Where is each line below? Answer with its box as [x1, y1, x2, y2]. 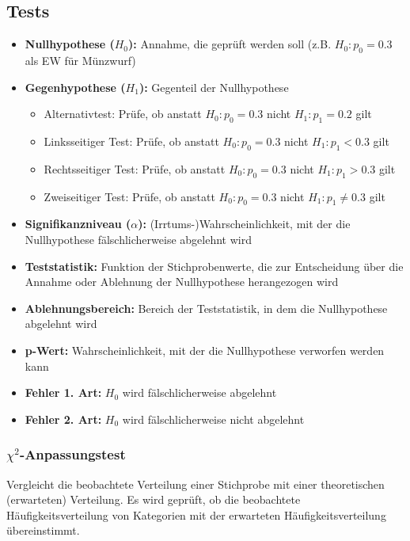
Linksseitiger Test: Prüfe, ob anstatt [44, 132, 219, 149]
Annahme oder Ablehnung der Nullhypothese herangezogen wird [25, 273, 339, 290]
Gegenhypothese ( [25, 78, 126, 95]
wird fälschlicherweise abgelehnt [122, 384, 277, 401]
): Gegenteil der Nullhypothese [139, 78, 289, 95]
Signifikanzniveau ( [25, 215, 131, 232]
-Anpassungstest [19, 444, 126, 464]
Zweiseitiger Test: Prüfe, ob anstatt [44, 188, 215, 204]
